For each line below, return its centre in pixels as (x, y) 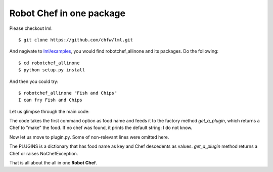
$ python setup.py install (52, 70)
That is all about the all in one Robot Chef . (53, 163)
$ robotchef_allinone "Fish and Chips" (68, 93)
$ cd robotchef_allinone (49, 63)
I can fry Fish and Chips (51, 100)
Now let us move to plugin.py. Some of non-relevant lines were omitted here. (89, 137)
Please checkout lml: (31, 28)
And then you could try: (34, 81)
